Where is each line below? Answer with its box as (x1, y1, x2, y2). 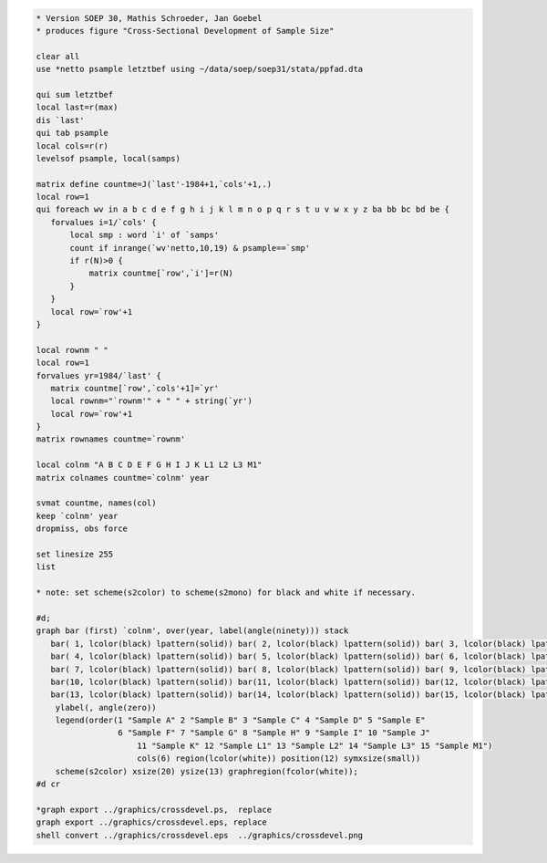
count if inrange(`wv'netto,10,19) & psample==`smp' (69, 243, 311, 253)
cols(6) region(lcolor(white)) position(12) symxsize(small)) (137, 754, 421, 764)
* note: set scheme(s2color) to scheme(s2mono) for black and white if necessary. (36, 587, 417, 598)
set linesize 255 (36, 549, 114, 559)
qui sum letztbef (36, 89, 114, 99)
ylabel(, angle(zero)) (55, 702, 157, 712)
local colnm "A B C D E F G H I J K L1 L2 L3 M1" (36, 460, 263, 470)
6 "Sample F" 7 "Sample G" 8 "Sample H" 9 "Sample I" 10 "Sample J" (117, 728, 430, 738)
